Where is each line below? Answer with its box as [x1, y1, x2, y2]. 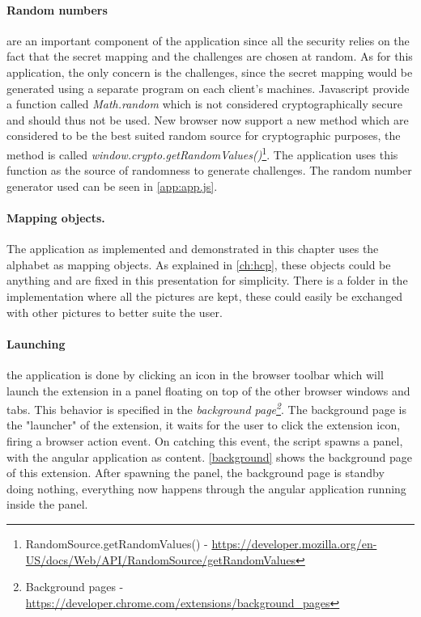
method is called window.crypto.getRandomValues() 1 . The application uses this [6, 143, 398, 163]
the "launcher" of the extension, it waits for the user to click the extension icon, [6, 416, 401, 433]
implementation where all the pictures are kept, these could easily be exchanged [6, 287, 403, 304]
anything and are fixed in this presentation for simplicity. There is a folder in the [6, 272, 408, 289]
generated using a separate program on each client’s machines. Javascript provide [6, 79, 410, 96]
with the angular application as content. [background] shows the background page [6, 448, 412, 465]
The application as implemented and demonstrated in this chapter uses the [6, 240, 379, 257]
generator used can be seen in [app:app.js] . [6, 177, 218, 194]
